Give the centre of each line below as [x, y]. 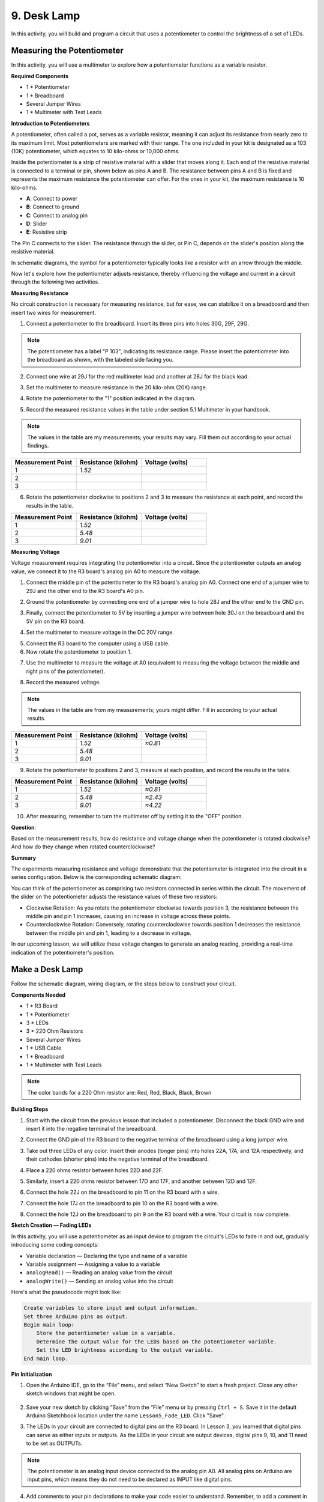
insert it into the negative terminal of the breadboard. [91, 1128]
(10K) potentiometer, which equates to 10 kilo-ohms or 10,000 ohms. [95, 151]
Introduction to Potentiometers [50, 123]
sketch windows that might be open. [71, 1393]
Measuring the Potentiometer [67, 51]
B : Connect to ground [52, 207]
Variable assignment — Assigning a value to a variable [93, 1264]
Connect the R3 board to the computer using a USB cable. [98, 643]
